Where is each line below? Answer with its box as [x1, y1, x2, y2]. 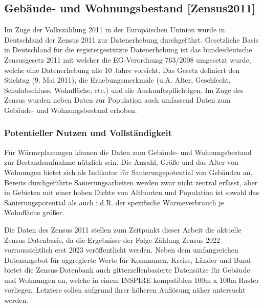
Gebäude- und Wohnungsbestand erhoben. [4, 104, 137, 115]
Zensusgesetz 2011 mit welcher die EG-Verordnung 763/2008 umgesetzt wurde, [4, 54, 251, 65]
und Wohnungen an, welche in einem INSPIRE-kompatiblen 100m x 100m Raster [4, 274, 259, 285]
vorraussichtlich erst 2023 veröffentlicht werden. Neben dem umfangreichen [4, 244, 238, 255]
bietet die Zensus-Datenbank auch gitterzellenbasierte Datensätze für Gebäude [4, 264, 250, 275]
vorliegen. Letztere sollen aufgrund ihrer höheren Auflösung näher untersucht [4, 284, 246, 295]
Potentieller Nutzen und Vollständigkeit [4, 126, 172, 139]
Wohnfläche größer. [4, 207, 64, 218]
